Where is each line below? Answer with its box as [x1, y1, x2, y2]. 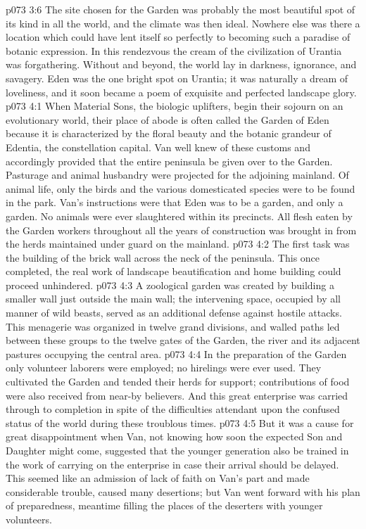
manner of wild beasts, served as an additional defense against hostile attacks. [6, 305, 342, 320]
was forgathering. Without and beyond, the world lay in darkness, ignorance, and [6, 57, 357, 72]
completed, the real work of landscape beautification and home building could [6, 264, 341, 279]
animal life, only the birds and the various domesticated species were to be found [6, 181, 355, 196]
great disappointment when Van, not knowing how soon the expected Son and [6, 429, 343, 444]
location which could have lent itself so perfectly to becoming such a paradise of [6, 30, 351, 44]
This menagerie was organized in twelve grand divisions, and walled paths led [6, 319, 340, 333]
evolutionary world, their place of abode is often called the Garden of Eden [6, 112, 329, 127]
